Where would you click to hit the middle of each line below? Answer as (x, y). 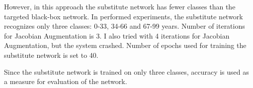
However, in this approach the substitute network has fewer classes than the (120, 6)
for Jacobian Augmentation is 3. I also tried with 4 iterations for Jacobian (117, 35)
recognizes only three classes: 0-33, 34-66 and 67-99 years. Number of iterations (125, 26)
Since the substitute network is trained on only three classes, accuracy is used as (126, 71)
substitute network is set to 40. (51, 55)
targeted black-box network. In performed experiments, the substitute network (124, 16)
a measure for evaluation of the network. (66, 81)
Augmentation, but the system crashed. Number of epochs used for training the (125, 45)
